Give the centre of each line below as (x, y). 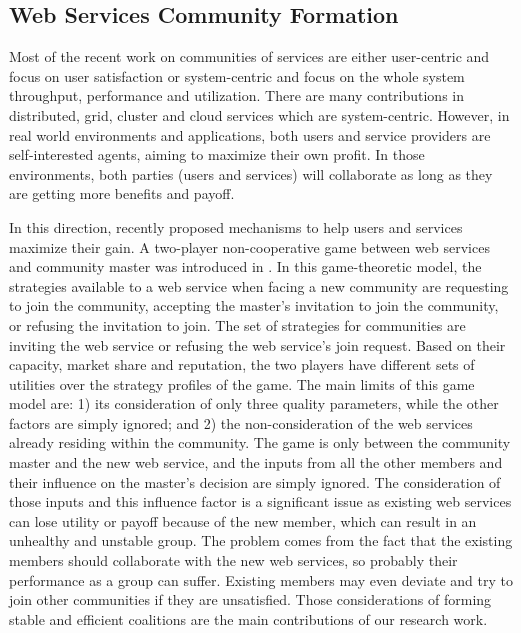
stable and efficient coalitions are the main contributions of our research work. (248, 618)
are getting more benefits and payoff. (122, 193)
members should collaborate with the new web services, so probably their (233, 560)
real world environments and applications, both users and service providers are (250, 134)
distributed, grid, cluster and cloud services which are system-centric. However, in (259, 114)
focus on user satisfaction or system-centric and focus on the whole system (237, 75)
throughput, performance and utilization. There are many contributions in (236, 95)
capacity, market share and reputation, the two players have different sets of (242, 364)
